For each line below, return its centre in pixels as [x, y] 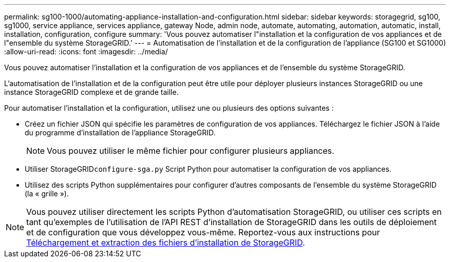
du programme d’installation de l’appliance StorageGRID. [120, 133]
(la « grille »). [47, 194]
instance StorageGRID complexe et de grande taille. [91, 92]
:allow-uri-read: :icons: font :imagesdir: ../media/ [86, 52]
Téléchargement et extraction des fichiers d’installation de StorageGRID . [166, 243]
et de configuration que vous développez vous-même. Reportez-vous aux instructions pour [203, 232]
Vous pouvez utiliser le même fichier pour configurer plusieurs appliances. [191, 151]
